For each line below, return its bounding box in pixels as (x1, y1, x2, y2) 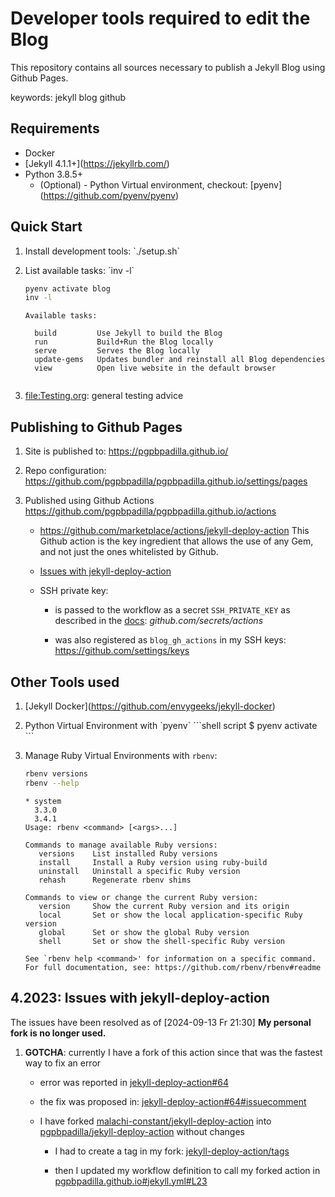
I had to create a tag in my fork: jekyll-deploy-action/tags (54, 1145, 290, 1157)
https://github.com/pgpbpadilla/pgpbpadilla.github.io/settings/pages (24, 475, 308, 487)
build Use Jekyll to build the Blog (34, 328, 223, 339)
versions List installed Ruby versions (38, 848, 218, 859)
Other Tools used (10, 673, 120, 691)
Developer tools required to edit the (10, 7, 311, 30)
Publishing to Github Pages (10, 418, 183, 436)
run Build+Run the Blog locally (34, 337, 214, 347)
